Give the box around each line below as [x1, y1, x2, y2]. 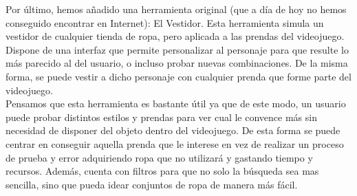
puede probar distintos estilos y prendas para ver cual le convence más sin [6, 109, 317, 124]
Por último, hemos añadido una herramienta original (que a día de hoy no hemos [6, 2, 347, 16]
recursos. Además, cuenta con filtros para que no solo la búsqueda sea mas [6, 164, 319, 178]
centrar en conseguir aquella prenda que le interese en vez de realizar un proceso [6, 136, 344, 151]
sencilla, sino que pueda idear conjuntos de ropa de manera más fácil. [6, 177, 298, 191]
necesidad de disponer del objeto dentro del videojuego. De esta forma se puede [6, 123, 340, 138]
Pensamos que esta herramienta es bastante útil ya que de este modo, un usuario [6, 96, 346, 111]
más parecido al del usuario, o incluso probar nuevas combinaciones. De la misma [6, 56, 348, 70]
